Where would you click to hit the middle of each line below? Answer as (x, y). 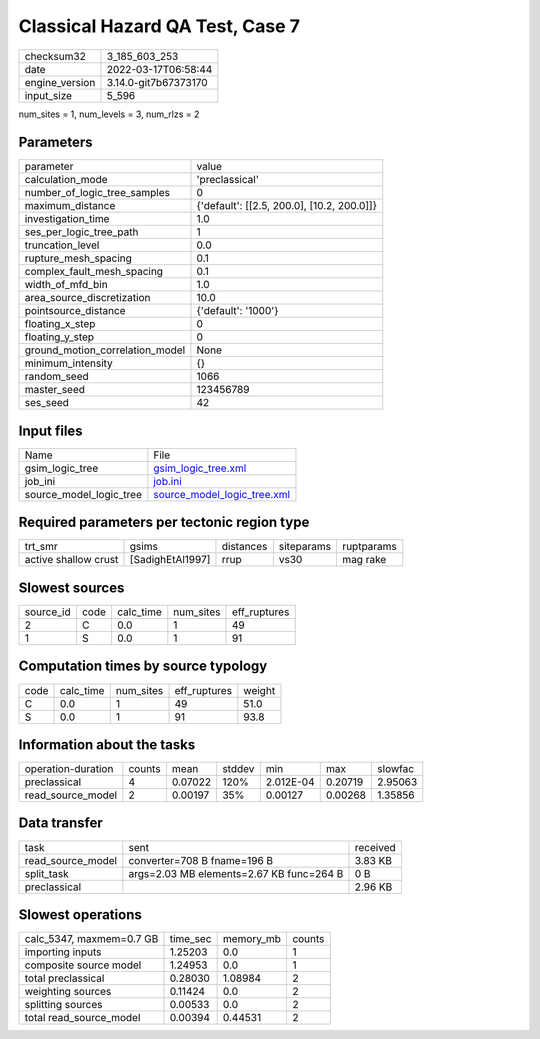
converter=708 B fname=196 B (201, 860)
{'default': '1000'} (237, 311)
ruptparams (369, 547)
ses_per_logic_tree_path (81, 232)
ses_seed (47, 403)
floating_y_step (59, 337)
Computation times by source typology (143, 666)
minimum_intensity (69, 363)
